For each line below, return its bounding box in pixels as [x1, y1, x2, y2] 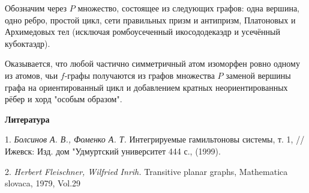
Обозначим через [5, 2, 67, 14]
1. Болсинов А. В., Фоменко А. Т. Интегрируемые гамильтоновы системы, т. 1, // [5, 133, 305, 146]
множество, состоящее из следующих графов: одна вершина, [77, 2, 299, 14]
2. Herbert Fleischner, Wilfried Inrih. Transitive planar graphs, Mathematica [5, 165, 288, 177]
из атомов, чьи [5, 69, 58, 81]
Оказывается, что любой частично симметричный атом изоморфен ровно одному [5, 57, 300, 70]
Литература [5, 112, 50, 125]
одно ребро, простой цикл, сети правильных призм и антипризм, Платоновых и [5, 13, 296, 26]
